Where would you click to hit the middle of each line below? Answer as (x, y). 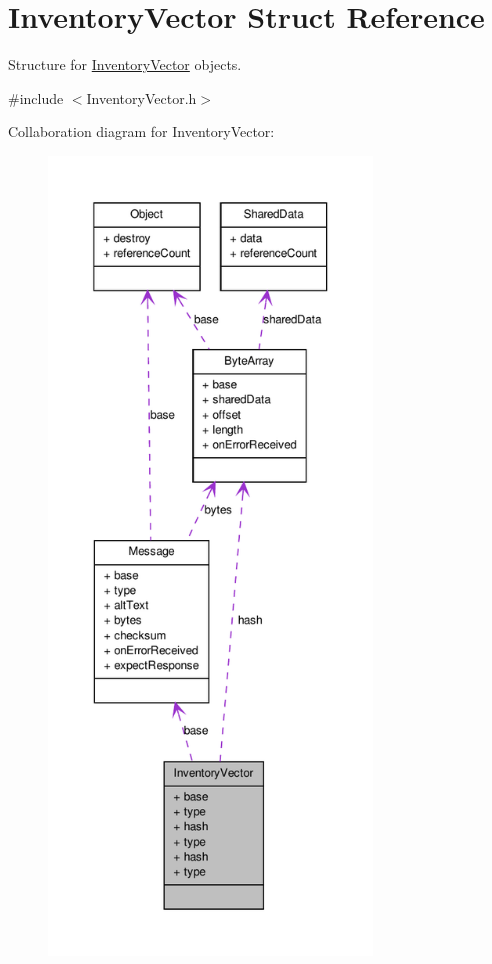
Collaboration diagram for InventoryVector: (141, 131)
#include (36, 97)
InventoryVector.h (141, 97)
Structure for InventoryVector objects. (125, 64)
